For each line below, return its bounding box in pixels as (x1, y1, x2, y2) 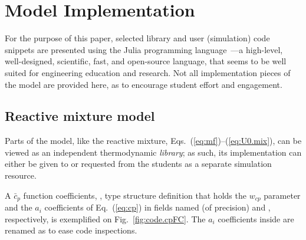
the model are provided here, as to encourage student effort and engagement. (5, 78, 282, 90)
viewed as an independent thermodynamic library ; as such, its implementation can (5, 146, 302, 158)
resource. (5, 169, 37, 182)
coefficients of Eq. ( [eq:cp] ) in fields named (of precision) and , (44, 201, 271, 213)
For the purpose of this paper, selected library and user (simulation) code (5, 32, 270, 44)
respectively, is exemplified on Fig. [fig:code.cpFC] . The (5, 212, 206, 225)
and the (5, 201, 32, 213)
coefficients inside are (218, 212, 294, 225)
